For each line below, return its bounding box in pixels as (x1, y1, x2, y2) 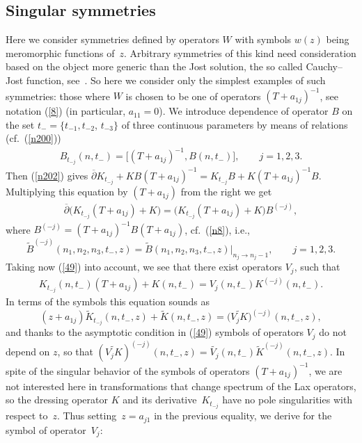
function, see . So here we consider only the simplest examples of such (26, 72, 326, 87)
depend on (6, 344, 50, 359)
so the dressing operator (6, 392, 108, 407)
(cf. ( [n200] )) (6, 131, 61, 145)
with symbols (235, 32, 292, 47)
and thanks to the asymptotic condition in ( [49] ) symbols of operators (6, 325, 304, 339)
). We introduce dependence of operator (159, 104, 329, 118)
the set (6, 117, 35, 131)
